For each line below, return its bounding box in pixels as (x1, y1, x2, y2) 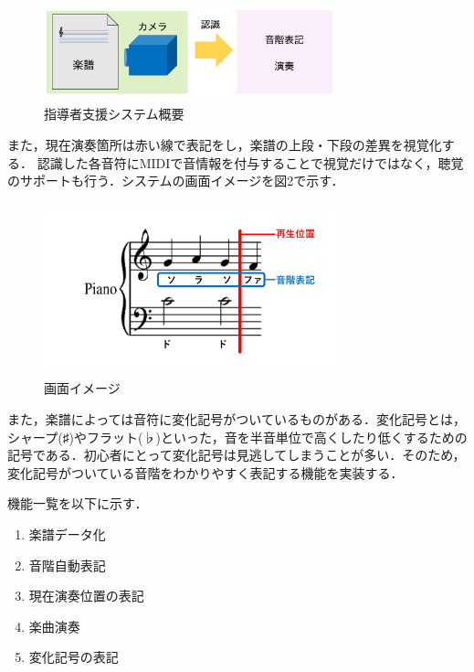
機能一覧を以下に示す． (7, 494, 148, 513)
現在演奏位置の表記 (28, 586, 144, 605)
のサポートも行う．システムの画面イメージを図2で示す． (7, 171, 344, 190)
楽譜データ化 (28, 524, 106, 543)
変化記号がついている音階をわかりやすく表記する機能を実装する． (7, 463, 404, 482)
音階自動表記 (28, 555, 106, 574)
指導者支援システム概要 (44, 104, 184, 123)
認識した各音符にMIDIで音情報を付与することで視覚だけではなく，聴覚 (37, 153, 464, 172)
